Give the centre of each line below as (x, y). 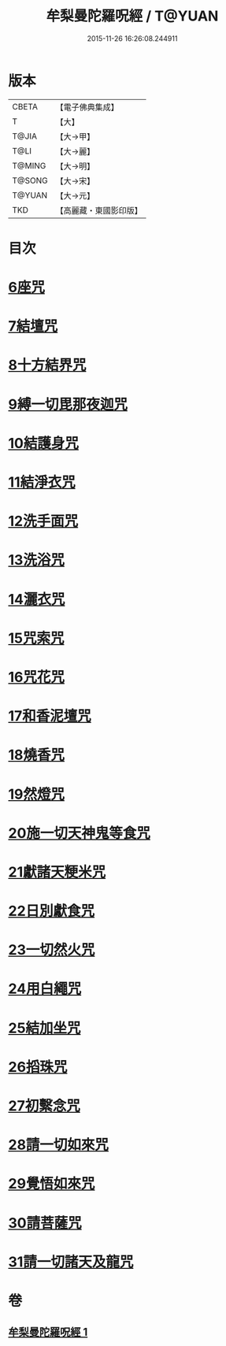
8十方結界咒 (47, 365)
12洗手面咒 (43, 521)
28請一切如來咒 (58, 1145)
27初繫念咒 (44, 1106)
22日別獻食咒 (52, 911)
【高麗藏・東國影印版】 (99, 210)
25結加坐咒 (44, 1028)
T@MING (29, 165)
